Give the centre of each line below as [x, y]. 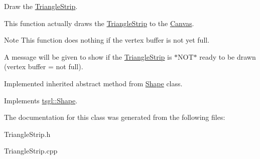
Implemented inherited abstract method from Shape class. [93, 83]
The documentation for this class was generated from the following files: [115, 117]
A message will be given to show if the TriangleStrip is [88, 56]
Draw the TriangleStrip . [41, 6]
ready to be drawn [228, 56]
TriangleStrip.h [27, 134]
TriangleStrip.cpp [31, 151]
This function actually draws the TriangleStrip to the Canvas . [99, 23]
